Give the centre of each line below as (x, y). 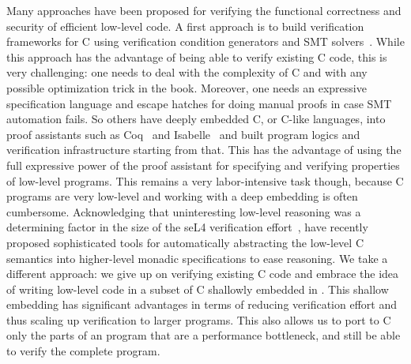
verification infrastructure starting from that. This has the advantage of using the (204, 150)
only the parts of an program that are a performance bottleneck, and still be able (204, 335)
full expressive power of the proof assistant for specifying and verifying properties (203, 165)
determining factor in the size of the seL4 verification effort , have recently (187, 227)
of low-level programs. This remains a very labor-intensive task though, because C (205, 180)
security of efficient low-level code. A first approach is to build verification (185, 26)
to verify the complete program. (83, 351)
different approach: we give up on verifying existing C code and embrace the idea (203, 274)
